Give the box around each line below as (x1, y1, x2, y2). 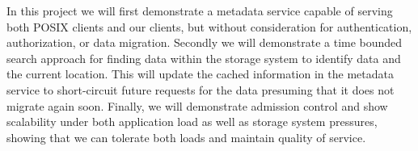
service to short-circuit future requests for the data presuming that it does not (6, 81, 395, 98)
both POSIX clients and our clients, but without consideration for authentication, (6, 18, 412, 35)
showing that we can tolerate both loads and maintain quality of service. (6, 128, 366, 145)
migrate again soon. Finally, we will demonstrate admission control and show (6, 97, 388, 114)
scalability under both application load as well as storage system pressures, (6, 113, 378, 130)
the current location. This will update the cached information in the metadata (6, 65, 394, 82)
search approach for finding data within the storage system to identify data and (6, 49, 401, 66)
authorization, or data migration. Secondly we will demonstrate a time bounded (6, 34, 403, 51)
